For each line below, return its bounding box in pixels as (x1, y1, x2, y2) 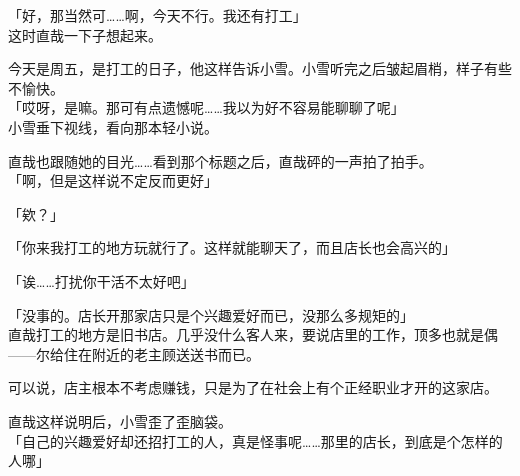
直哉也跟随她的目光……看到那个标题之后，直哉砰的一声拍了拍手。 (8, 150, 433, 171)
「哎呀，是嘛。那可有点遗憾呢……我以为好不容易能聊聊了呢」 (8, 97, 405, 118)
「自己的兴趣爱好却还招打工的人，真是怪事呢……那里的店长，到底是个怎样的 (8, 430, 503, 451)
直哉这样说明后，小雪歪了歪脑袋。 (8, 410, 232, 431)
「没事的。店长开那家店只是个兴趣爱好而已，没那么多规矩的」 (8, 304, 414, 325)
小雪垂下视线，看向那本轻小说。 (8, 116, 218, 137)
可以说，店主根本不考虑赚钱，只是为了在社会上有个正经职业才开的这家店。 (8, 377, 498, 398)
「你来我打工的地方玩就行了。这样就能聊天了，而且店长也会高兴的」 (8, 237, 456, 258)
